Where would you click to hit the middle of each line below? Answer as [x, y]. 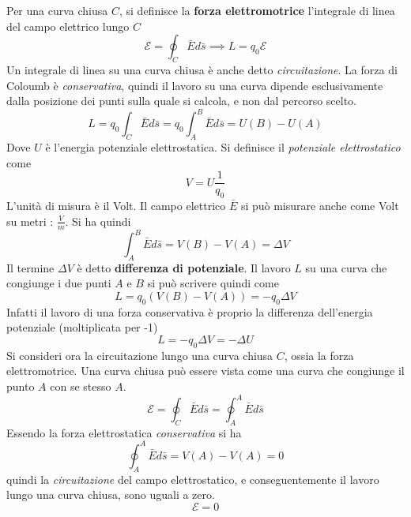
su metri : [30, 221]
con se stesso [81, 386]
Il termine [30, 267]
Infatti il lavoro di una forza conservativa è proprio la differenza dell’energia [190, 311]
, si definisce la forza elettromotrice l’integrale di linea [257, 10]
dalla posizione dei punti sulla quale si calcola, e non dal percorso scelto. [182, 101]
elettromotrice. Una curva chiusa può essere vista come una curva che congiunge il [205, 371]
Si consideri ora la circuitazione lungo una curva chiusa [140, 355]
